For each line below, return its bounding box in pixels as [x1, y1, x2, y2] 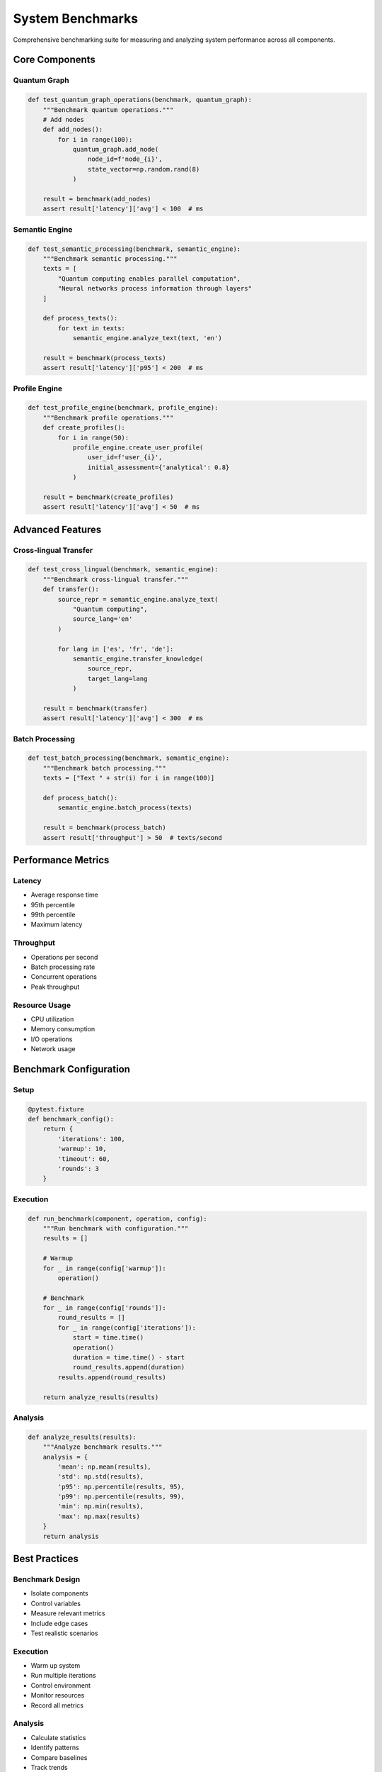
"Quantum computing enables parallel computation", [57, 274, 241, 283]
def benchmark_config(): [28, 1115, 115, 1123]
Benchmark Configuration [13, 1063, 131, 1075]
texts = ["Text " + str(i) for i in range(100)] [42, 774, 215, 783]
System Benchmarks [13, 11, 138, 26]
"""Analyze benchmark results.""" [42, 1443, 163, 1451]
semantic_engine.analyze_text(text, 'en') [72, 334, 222, 342]
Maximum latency [30, 920, 83, 929]
